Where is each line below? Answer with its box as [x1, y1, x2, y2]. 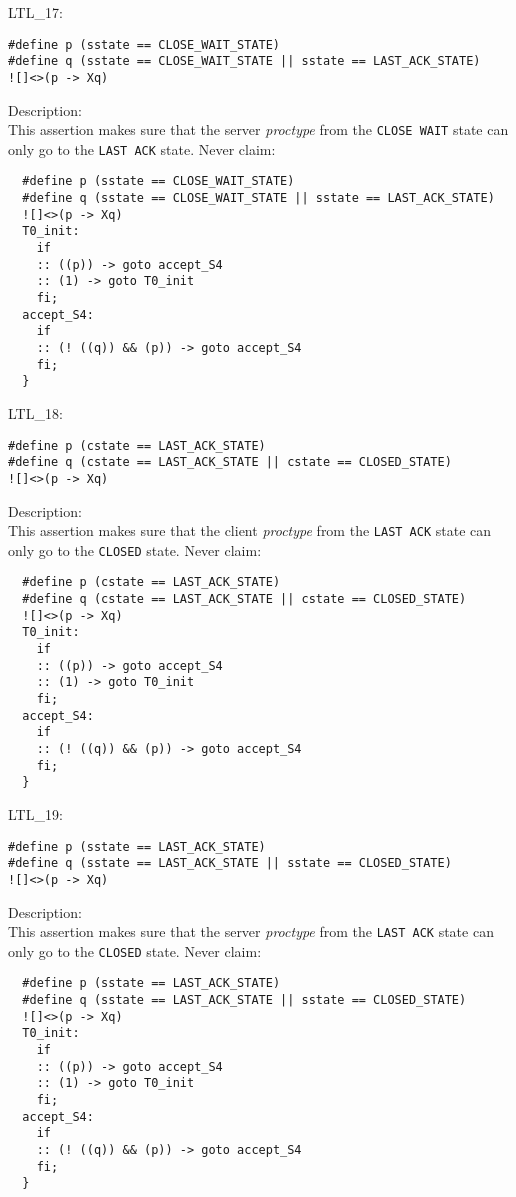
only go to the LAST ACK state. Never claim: [8, 138, 276, 159]
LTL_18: [8, 403, 63, 423]
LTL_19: [8, 804, 63, 824]
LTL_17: [8, 2, 63, 22]
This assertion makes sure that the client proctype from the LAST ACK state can [8, 520, 492, 541]
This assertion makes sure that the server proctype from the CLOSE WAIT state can [8, 119, 509, 140]
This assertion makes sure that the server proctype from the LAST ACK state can [8, 921, 494, 942]
